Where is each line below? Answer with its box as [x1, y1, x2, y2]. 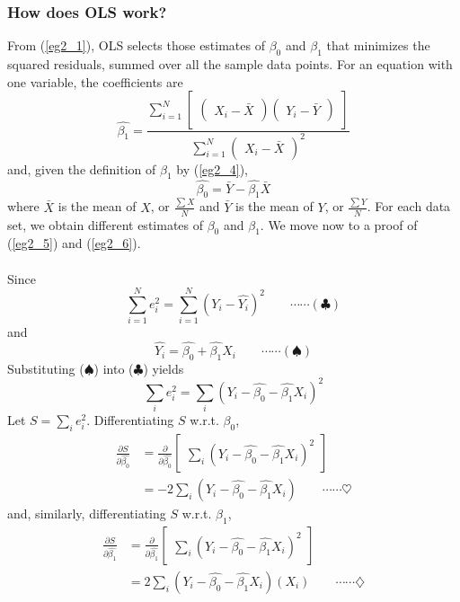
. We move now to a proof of [260, 215, 418, 234]
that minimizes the [326, 36, 430, 55]
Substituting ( [7, 359, 84, 377]
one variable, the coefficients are [7, 72, 183, 91]
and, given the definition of [7, 159, 156, 178]
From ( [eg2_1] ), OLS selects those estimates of [7, 36, 265, 55]
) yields [143, 359, 184, 377]
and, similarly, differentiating [7, 504, 166, 523]
